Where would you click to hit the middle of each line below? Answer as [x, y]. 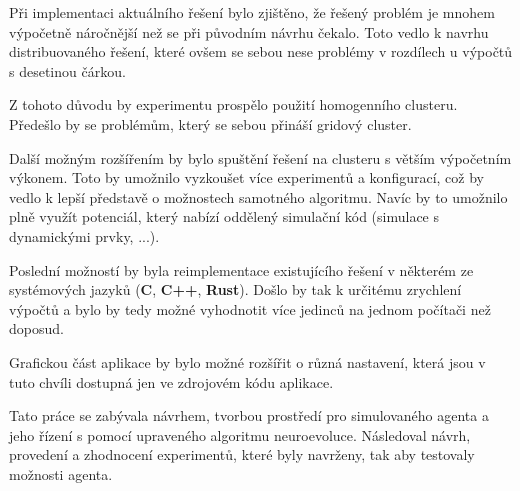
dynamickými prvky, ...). [84, 235]
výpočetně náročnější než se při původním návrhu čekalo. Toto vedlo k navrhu [249, 31]
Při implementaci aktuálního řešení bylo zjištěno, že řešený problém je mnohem [252, 12]
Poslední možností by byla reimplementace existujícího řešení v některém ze [241, 269]
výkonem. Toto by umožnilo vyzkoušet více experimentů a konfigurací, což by [246, 177]
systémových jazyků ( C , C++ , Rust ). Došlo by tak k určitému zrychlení [235, 289]
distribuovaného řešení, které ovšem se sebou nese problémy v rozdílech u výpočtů [261, 51]
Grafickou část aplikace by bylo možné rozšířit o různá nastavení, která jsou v [247, 361]
